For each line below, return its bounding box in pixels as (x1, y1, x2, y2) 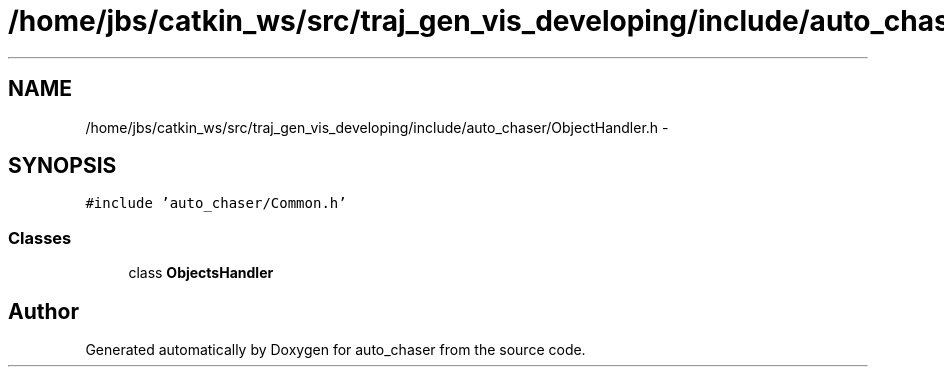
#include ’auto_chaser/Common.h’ (85, 195, 347, 212)
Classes (8, 227, 72, 248)
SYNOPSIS (8, 153, 117, 179)
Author (8, 298, 79, 324)
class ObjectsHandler (128, 264, 274, 282)
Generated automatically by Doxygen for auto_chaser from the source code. (85, 341, 586, 359)
